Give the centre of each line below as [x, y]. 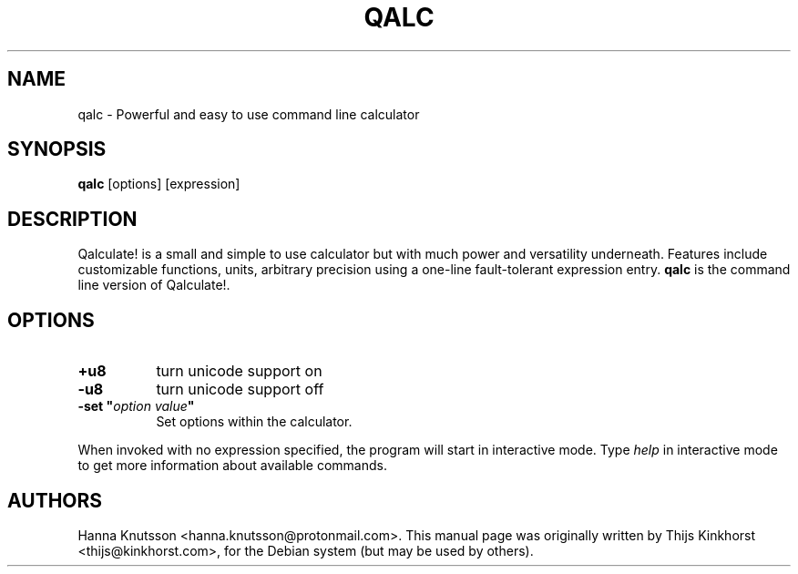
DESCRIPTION [72, 219]
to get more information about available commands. [232, 466]
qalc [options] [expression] [159, 184]
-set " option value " [136, 406]
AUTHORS [55, 500]
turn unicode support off [240, 389]
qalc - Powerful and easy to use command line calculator [249, 114]
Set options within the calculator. [254, 422]
